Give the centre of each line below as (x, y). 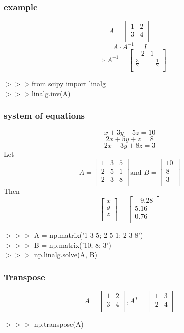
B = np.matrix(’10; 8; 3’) (73, 244)
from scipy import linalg (69, 84)
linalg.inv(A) (51, 93)
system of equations (45, 116)
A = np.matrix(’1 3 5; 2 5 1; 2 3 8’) (89, 235)
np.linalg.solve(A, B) (66, 255)
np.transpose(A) (59, 324)
